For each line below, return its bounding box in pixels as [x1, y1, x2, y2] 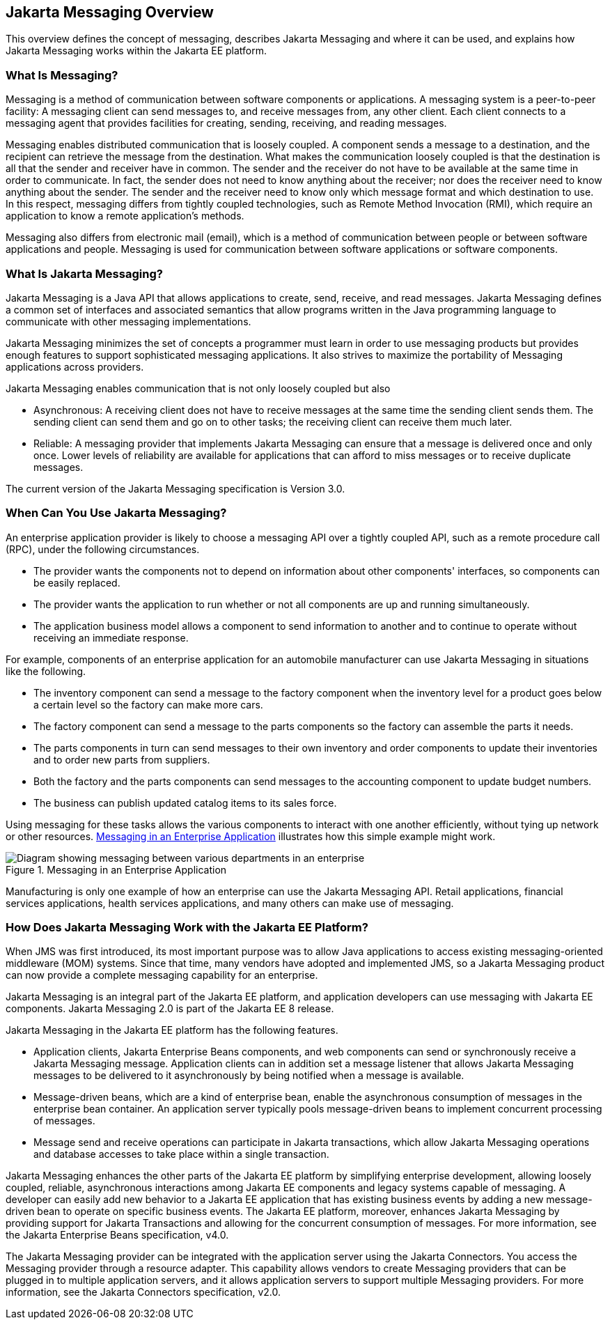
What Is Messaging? [6, 68, 118, 82]
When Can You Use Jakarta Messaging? [6, 506, 227, 520]
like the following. [6, 665, 86, 677]
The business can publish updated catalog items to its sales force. [33, 796, 337, 809]
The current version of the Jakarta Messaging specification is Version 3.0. [6, 482, 345, 495]
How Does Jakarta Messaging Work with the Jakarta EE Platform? [6, 920, 368, 935]
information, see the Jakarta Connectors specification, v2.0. [6, 1286, 281, 1299]
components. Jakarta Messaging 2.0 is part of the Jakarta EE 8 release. [6, 1002, 334, 1015]
